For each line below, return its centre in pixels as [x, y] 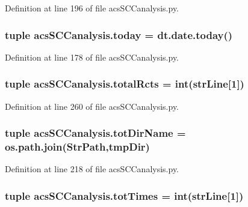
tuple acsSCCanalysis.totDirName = [95, 133]
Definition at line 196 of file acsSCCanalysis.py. [92, 8]
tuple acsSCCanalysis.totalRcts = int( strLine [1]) [125, 84]
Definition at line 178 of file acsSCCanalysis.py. [92, 57]
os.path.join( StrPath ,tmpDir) [77, 147]
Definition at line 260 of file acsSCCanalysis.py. [92, 106]
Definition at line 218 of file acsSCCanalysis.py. [92, 169]
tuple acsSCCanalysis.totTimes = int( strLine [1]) [124, 195]
